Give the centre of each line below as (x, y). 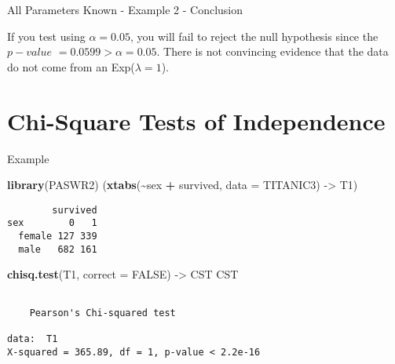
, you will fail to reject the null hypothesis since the (254, 36)
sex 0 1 (52, 223)
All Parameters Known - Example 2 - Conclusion (125, 9)
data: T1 (33, 339)
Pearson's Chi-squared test (102, 313)
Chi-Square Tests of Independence (196, 120)
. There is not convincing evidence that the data (272, 51)
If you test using (46, 36)
